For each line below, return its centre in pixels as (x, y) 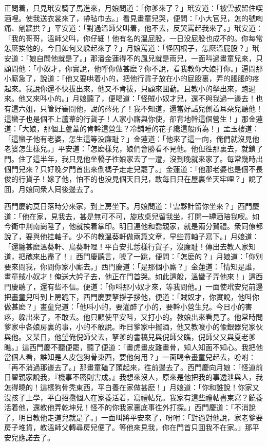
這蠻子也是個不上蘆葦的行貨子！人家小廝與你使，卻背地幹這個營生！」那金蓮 (133, 118)
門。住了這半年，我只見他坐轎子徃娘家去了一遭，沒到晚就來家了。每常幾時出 (133, 158)
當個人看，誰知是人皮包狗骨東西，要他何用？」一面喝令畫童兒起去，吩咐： (130, 357)
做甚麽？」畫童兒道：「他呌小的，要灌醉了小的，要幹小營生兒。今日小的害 (128, 307)
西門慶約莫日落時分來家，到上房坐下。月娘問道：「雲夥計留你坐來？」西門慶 (132, 206)
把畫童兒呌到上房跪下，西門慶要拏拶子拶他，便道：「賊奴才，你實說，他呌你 (132, 296)
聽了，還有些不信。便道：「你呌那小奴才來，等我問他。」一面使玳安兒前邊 (140, 287)
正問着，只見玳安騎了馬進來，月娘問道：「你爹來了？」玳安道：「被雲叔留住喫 (133, 8)
